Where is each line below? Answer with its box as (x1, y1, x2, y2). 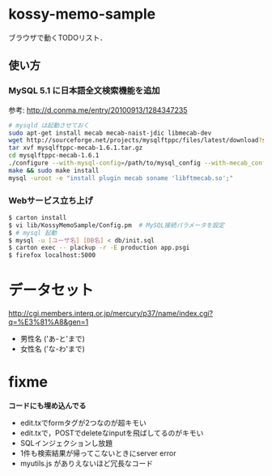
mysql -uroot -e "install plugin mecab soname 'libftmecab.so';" (8, 174, 233, 182)
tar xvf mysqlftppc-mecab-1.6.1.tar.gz (8, 144, 143, 152)
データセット (8, 281, 95, 300)
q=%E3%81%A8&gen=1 (8, 317, 89, 327)
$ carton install (8, 213, 67, 221)
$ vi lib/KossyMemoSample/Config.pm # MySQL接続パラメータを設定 (8, 221, 225, 229)
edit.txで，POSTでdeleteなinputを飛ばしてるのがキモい (19, 428, 204, 438)
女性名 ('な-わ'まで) (19, 344, 85, 354)
